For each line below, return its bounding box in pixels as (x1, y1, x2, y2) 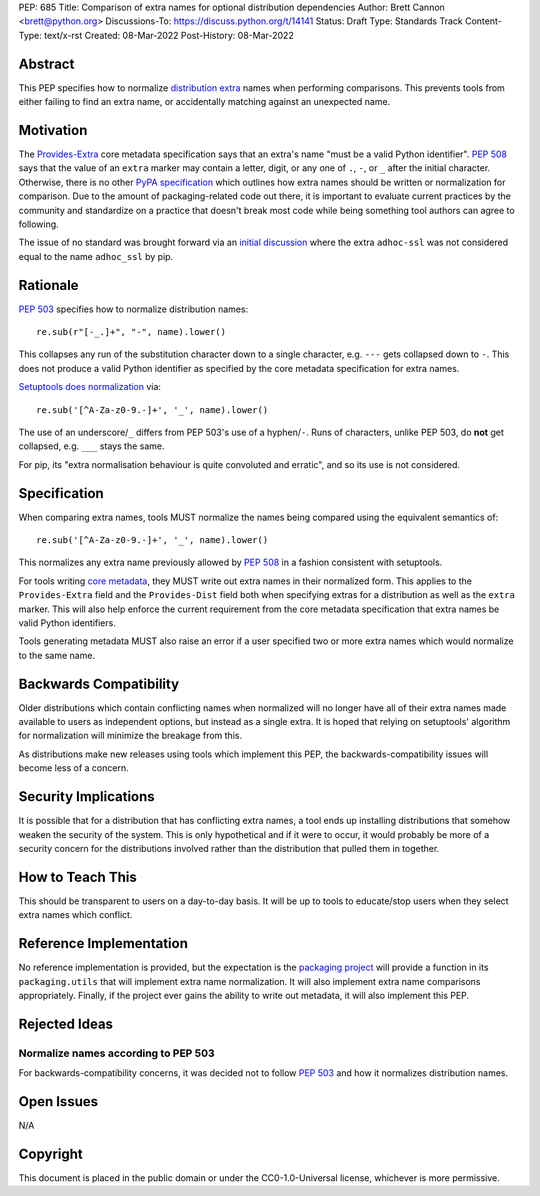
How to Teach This (18, 868, 137, 885)
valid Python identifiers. (18, 617, 117, 629)
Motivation (18, 121, 88, 139)
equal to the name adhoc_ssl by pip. (18, 250, 174, 262)
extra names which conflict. (18, 909, 133, 921)
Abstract (18, 55, 75, 72)
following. (18, 218, 59, 230)
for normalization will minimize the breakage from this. (18, 730, 243, 742)
